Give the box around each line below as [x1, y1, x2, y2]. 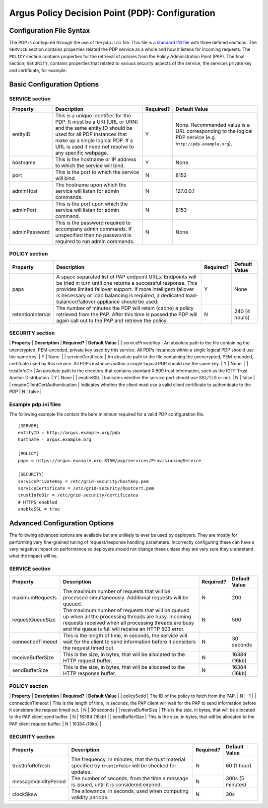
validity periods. [71, 794, 109, 801]
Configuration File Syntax [9, 26, 90, 35]
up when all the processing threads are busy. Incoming [63, 613, 191, 620]
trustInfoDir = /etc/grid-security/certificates [18, 492, 138, 498]
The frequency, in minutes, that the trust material [71, 756, 186, 763]
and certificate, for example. [9, 67, 67, 73]
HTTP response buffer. [63, 670, 117, 677]
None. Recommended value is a [175, 121, 250, 128]
